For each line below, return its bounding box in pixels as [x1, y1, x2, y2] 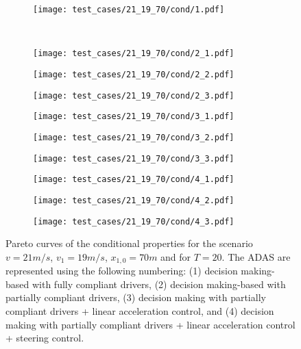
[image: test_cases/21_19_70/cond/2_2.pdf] [33, 69, 234, 79]
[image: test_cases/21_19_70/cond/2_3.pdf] [33, 90, 234, 101]
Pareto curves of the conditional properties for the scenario [5, 236, 253, 250]
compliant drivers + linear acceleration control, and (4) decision [5, 303, 274, 318]
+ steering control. [5, 331, 84, 345]
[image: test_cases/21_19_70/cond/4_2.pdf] [33, 195, 234, 205]
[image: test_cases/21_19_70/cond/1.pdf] [33, 5, 225, 14]
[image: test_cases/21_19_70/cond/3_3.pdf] [33, 153, 234, 164]
